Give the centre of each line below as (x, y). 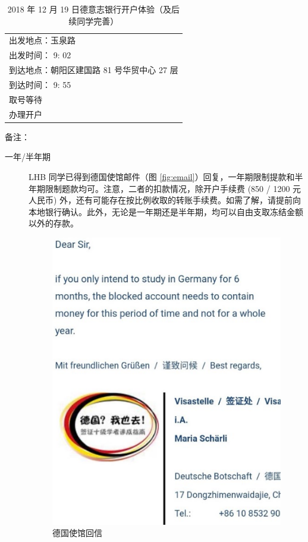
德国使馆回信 (77, 533)
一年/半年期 (28, 157)
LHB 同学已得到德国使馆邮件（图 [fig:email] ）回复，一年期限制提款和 (162, 176)
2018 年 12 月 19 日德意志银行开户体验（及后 (93, 9)
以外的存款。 (54, 223)
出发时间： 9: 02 (40, 55)
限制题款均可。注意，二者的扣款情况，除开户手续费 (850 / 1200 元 (173, 188)
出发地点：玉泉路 (42, 40)
